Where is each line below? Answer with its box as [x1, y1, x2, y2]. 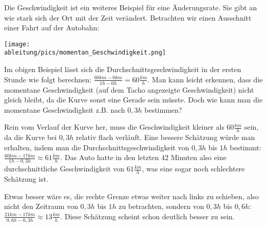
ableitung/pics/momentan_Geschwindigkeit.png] [4, 49, 166, 57]
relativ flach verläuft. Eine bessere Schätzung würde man [75, 132, 255, 143]
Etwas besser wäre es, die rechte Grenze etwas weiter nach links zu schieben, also [4, 190, 259, 201]
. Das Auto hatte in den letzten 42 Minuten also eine [60, 152, 226, 163]
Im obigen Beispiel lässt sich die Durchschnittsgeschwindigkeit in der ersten [4, 64, 241, 75]
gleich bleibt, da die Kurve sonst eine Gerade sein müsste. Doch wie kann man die [4, 94, 263, 105]
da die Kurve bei [4, 132, 57, 143]
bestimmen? [144, 104, 182, 115]
